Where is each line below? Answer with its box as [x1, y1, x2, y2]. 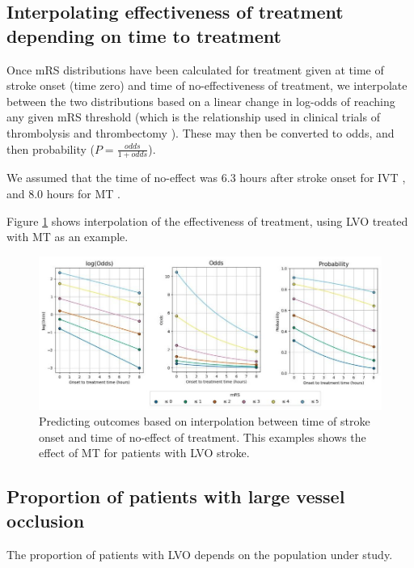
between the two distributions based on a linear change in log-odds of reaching [6, 92, 395, 109]
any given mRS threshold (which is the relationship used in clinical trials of [6, 108, 380, 125]
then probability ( [6, 140, 95, 157]
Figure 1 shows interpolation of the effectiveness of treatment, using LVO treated [6, 212, 408, 229]
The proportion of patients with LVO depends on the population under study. [6, 545, 393, 562]
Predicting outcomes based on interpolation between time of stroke [39, 413, 370, 430]
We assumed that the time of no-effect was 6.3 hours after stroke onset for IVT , [6, 169, 406, 186]
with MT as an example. [6, 228, 129, 245]
